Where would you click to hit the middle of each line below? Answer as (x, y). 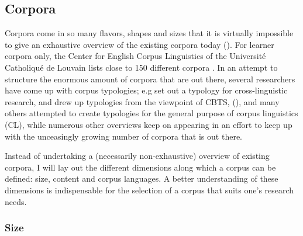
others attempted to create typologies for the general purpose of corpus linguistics (151, 113)
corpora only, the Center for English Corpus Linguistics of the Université (135, 56)
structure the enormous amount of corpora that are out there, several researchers (150, 79)
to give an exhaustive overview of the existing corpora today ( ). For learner (140, 44)
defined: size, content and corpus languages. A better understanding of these (142, 178)
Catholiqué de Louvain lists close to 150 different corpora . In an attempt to (141, 67)
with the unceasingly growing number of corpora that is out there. (123, 136)
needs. (16, 201)
